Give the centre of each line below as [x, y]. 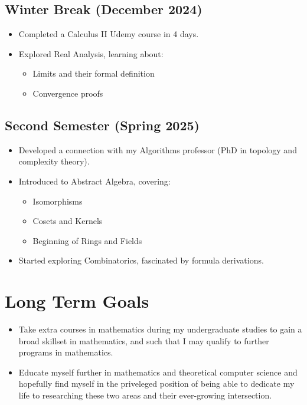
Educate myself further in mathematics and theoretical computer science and [158, 372]
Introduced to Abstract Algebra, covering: [94, 181]
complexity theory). [54, 161]
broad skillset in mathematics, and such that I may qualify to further [144, 340]
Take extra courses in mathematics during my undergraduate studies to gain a [160, 329]
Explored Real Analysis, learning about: [91, 53]
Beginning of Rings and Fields [87, 240]
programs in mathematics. [66, 352]
